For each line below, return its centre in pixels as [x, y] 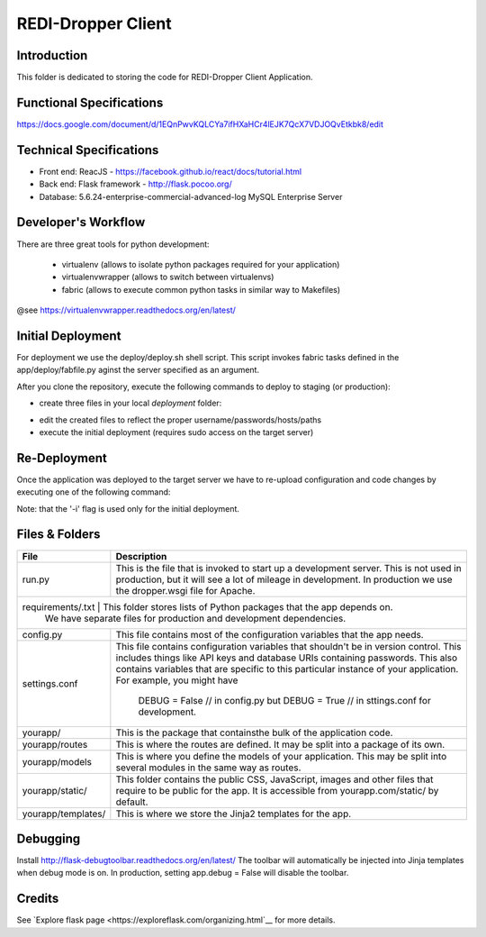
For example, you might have [177, 680]
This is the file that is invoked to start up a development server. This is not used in [289, 568]
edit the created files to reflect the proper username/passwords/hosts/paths [180, 420]
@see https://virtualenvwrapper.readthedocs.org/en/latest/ [126, 310]
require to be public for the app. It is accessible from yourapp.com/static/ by [277, 790]
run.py [36, 579]
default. [132, 802]
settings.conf [50, 683]
